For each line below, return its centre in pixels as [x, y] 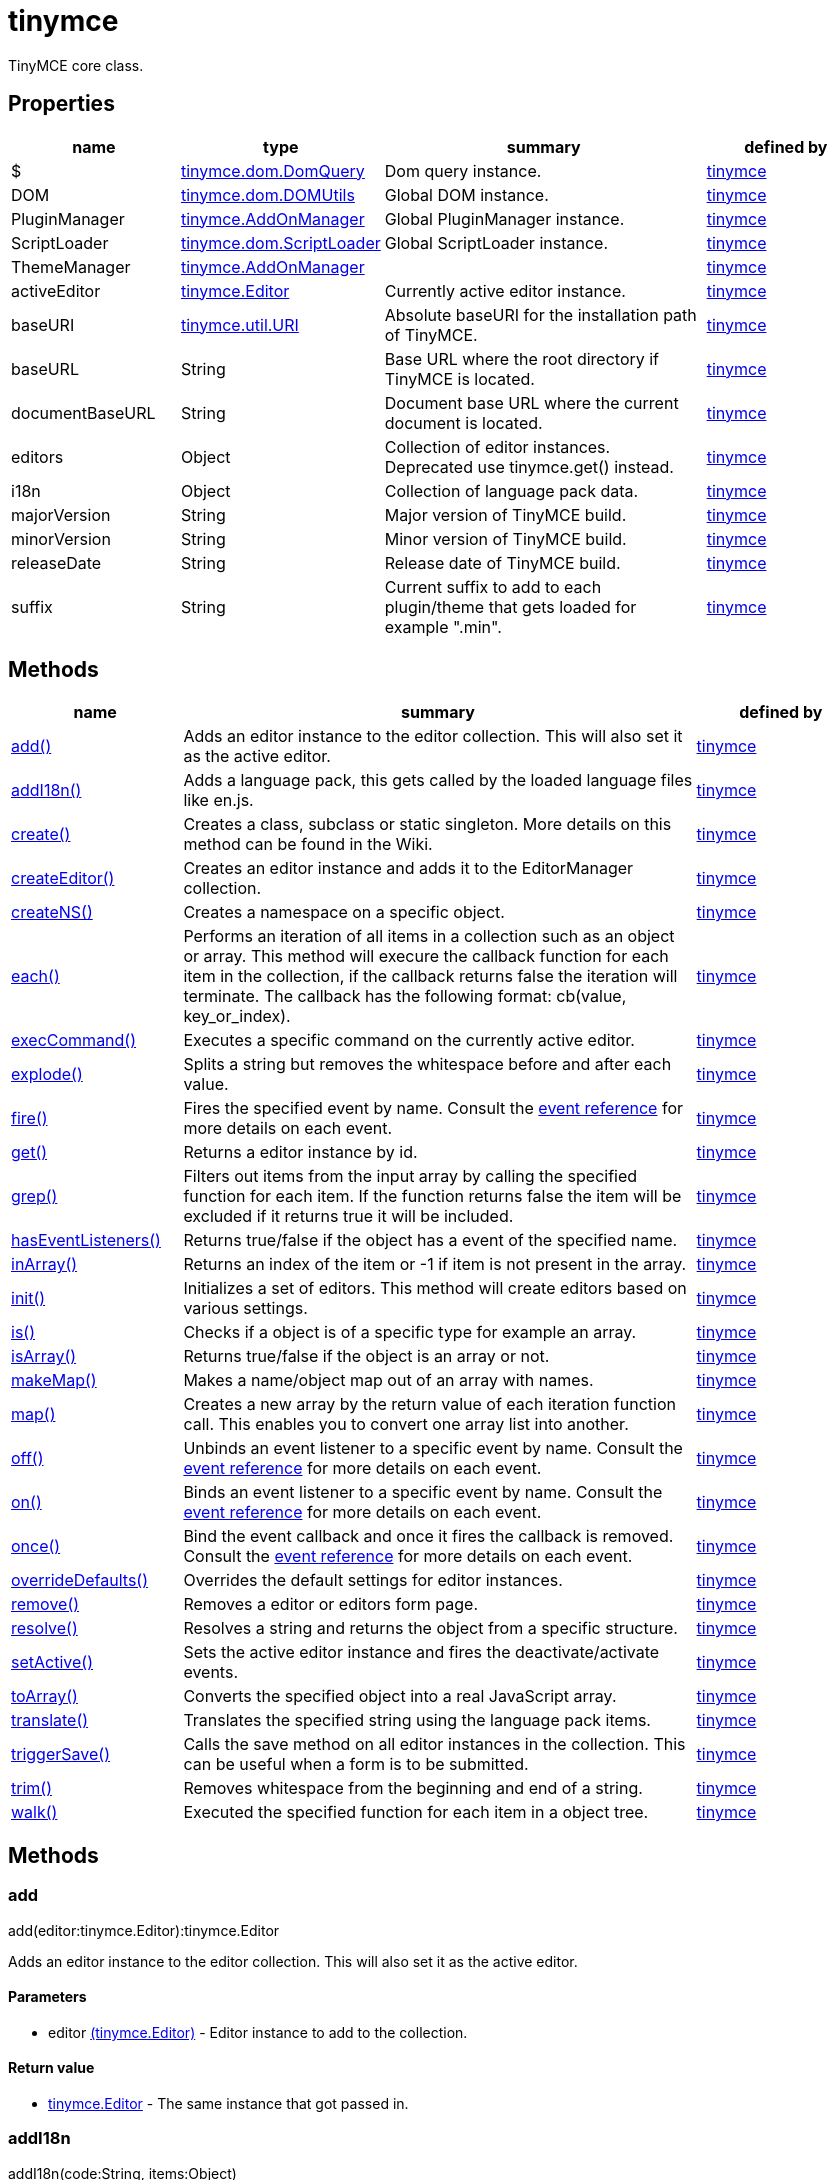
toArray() [44, 1696]
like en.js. [218, 800]
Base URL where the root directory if [522, 358]
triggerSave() [60, 1754]
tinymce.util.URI [239, 324]
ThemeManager [71, 266]
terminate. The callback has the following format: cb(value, [405, 996]
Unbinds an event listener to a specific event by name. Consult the [433, 1448]
